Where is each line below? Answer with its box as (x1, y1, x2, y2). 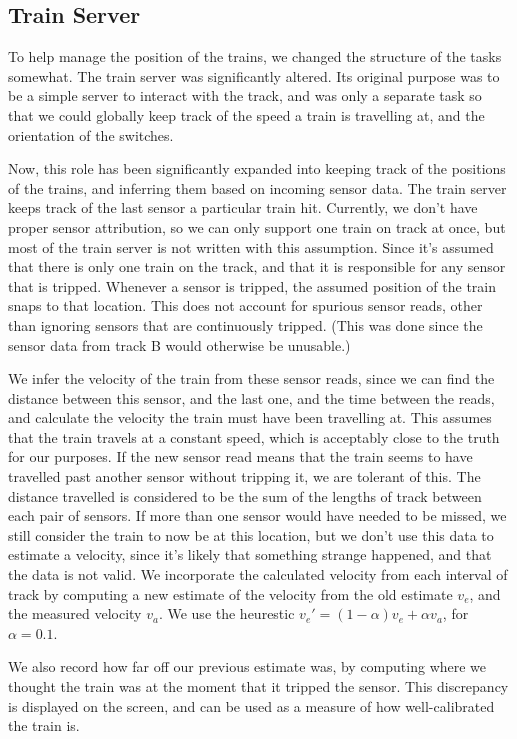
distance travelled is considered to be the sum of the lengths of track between (8, 485, 482, 506)
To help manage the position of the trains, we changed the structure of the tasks (8, 46, 502, 67)
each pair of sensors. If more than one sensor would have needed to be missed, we (8, 505, 507, 526)
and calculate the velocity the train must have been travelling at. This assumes (8, 407, 492, 428)
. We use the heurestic (158, 603, 295, 624)
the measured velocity (8, 603, 142, 624)
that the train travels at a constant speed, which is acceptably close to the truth (8, 426, 500, 447)
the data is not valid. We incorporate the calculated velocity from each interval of (8, 564, 508, 585)
